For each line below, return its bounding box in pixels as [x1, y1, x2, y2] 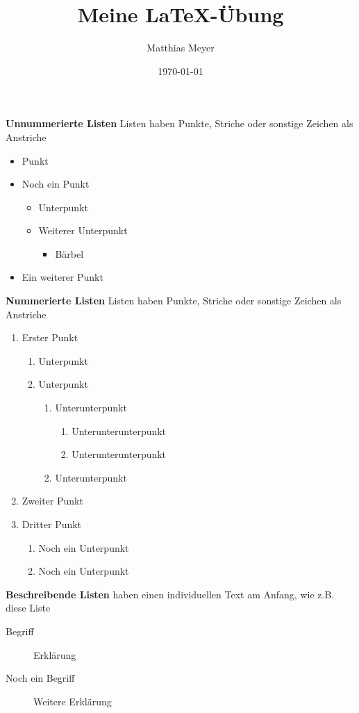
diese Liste [6, 600, 51, 615]
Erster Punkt [22, 330, 78, 345]
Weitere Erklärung [33, 694, 112, 708]
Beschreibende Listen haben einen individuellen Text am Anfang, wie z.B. [6, 587, 335, 601]
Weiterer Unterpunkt [38, 223, 128, 238]
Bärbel [55, 246, 84, 261]
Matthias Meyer [147, 40, 215, 55]
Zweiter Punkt [22, 493, 83, 508]
